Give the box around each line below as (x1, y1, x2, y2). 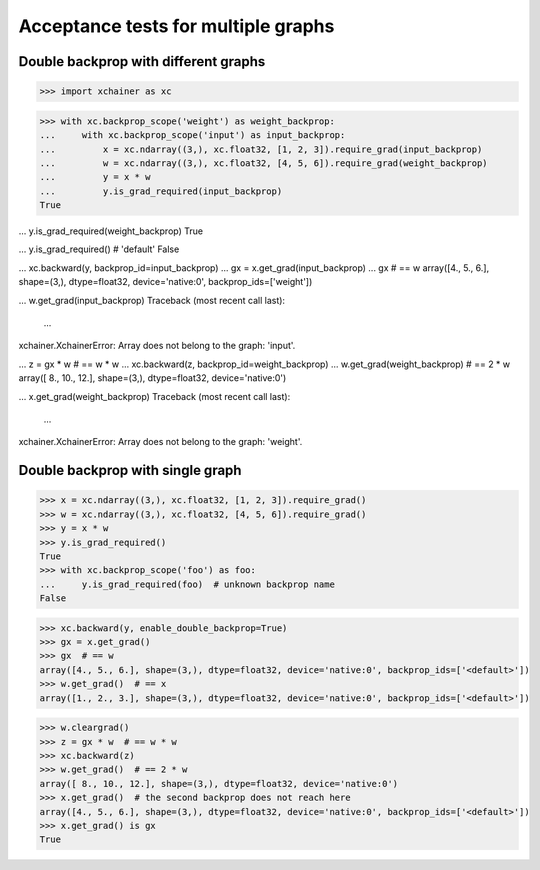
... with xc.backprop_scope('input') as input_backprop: (39, 130, 346, 141)
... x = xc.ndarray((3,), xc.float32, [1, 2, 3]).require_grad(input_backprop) (39, 143, 483, 155)
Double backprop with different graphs (18, 53, 266, 70)
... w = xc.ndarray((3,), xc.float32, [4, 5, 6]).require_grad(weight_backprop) (39, 157, 489, 169)
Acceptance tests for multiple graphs (18, 15, 335, 37)
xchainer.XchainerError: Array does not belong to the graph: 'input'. (18, 340, 296, 352)
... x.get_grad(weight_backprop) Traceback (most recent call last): (18, 390, 291, 402)
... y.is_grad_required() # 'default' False (18, 243, 180, 255)
